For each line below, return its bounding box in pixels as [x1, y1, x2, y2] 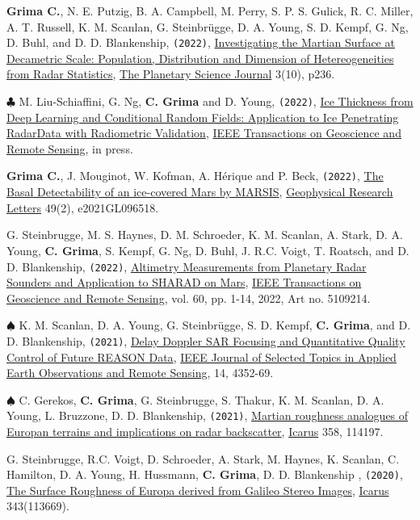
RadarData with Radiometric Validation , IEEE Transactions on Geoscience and [6, 124, 401, 141]
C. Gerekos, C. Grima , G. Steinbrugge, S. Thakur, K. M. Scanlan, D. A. [19, 391, 384, 408]
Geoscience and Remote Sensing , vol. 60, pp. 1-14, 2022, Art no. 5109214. [6, 289, 371, 306]
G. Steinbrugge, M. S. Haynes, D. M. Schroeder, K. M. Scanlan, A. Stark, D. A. [6, 226, 403, 243]
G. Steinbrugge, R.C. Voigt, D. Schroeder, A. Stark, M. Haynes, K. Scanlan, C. [6, 450, 400, 467]
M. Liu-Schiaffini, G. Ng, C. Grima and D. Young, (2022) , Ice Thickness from [19, 93, 414, 110]
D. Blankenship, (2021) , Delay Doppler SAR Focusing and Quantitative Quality [6, 332, 405, 349]
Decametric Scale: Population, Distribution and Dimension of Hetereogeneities [6, 49, 394, 66]
